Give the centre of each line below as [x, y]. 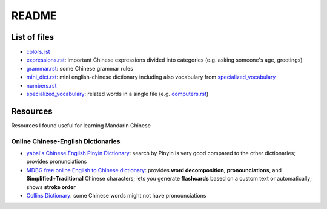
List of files [33, 37]
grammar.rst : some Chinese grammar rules [80, 68]
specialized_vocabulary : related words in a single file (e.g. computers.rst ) [117, 94]
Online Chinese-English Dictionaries [66, 141]
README [34, 16]
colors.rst [38, 52]
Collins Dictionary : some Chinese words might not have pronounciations [116, 196]
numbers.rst [41, 85]
